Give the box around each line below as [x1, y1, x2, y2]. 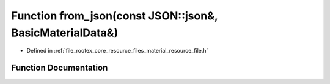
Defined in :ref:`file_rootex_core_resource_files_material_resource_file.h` [26, 47, 208, 54]
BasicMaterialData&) [11, 26, 119, 39]
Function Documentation [11, 63, 108, 73]
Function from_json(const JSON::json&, [11, 9, 218, 22]
